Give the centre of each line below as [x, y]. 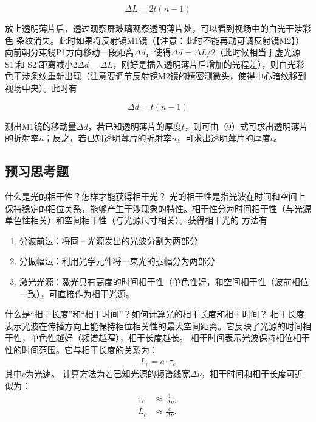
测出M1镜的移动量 [41, 126]
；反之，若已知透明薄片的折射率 [108, 138]
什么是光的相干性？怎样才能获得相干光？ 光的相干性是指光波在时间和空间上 [155, 196]
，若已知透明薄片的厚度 [135, 126]
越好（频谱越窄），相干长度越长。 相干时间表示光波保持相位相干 [183, 338]
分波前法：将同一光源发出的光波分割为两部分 [108, 240]
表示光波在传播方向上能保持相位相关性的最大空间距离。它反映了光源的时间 [154, 325]
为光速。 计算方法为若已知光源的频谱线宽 [108, 373]
